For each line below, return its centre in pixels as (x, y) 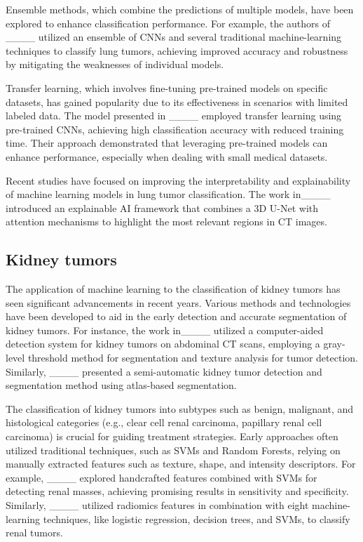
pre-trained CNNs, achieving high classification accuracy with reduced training (175, 129)
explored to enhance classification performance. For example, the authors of (168, 23)
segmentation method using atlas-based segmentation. (121, 385)
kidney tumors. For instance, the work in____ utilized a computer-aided (165, 330)
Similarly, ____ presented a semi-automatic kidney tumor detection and (164, 371)
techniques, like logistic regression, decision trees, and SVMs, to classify (197, 518)
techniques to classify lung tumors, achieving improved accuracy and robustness (177, 50)
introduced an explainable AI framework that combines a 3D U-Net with (162, 207)
